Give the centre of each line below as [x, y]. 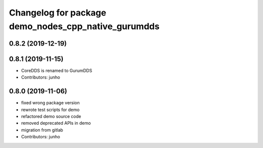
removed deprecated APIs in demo [56, 123]
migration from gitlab [42, 130]
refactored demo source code [51, 116]
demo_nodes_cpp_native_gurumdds [84, 26]
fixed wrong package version [50, 103]
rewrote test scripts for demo [50, 110]
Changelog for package [58, 13]
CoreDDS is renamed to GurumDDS [57, 70]
